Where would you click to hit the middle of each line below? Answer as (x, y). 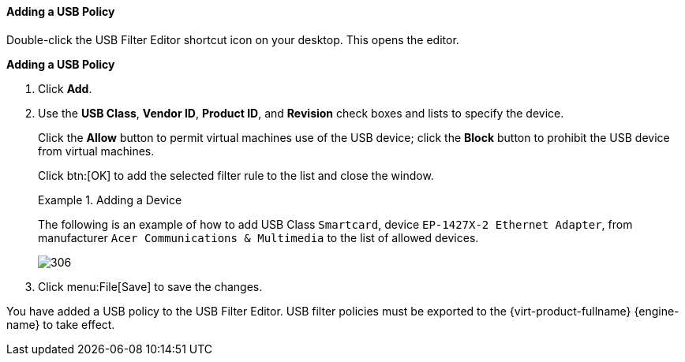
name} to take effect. (61, 324)
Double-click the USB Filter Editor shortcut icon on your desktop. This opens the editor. (233, 39)
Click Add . (65, 88)
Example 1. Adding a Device (110, 200)
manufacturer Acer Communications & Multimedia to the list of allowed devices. (258, 237)
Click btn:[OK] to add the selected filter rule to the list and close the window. (236, 175)
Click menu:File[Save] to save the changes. (150, 286)
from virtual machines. (96, 151)
